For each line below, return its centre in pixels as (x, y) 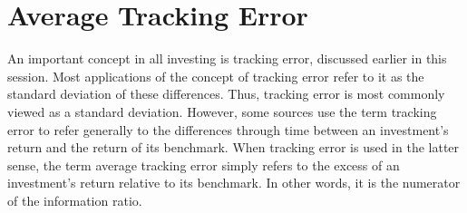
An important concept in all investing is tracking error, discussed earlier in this (227, 58)
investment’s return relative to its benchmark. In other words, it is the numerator (234, 183)
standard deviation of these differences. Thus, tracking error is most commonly (226, 94)
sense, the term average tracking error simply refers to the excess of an (204, 165)
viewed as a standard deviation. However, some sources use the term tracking (222, 111)
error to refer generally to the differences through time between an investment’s (228, 129)
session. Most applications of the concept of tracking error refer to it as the (216, 76)
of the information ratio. (75, 200)
